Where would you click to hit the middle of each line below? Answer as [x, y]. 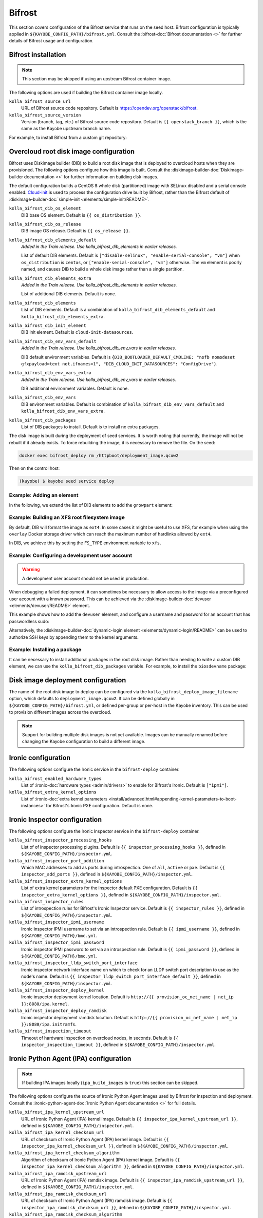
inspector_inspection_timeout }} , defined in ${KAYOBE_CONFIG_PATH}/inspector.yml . [119, 1045]
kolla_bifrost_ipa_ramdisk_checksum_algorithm [66, 1214]
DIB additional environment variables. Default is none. [75, 389]
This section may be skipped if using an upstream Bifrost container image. [97, 79]
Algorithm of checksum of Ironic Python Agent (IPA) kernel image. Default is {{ [101, 1160]
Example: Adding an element [44, 495]
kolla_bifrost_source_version [45, 115]
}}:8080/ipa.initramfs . [49, 1024]
